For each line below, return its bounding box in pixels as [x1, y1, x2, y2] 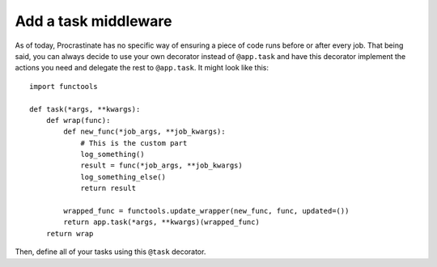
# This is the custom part [80, 138, 188, 147]
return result [80, 184, 137, 193]
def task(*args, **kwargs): [29, 104, 141, 113]
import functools [29, 82, 98, 91]
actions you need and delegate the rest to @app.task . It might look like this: [15, 63, 269, 73]
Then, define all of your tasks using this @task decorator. [15, 247, 206, 256]
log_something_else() [80, 172, 166, 181]
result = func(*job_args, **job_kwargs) [80, 161, 243, 170]
